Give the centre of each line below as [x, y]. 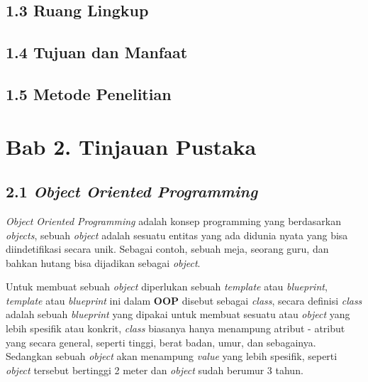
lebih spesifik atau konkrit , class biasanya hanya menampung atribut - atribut [175, 328]
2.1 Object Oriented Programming [132, 191]
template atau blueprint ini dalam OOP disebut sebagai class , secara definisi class [184, 300]
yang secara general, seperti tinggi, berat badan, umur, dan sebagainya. [161, 342]
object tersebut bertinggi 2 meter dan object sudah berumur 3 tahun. [155, 370]
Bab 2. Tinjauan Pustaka [131, 146]
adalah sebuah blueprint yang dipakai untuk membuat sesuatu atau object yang [178, 314]
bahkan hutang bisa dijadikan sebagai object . [103, 262]
